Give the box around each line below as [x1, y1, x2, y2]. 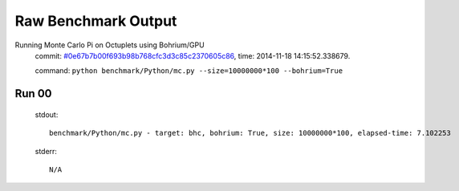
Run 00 [14, 87, 52, 100]
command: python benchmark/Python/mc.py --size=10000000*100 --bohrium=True [35, 66, 343, 75]
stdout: [35, 109, 59, 120]
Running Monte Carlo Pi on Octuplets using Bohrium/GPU [14, 40, 205, 50]
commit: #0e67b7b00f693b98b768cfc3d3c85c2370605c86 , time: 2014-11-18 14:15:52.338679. [35, 51, 351, 60]
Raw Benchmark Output [14, 12, 177, 30]
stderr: [35, 146, 58, 156]
